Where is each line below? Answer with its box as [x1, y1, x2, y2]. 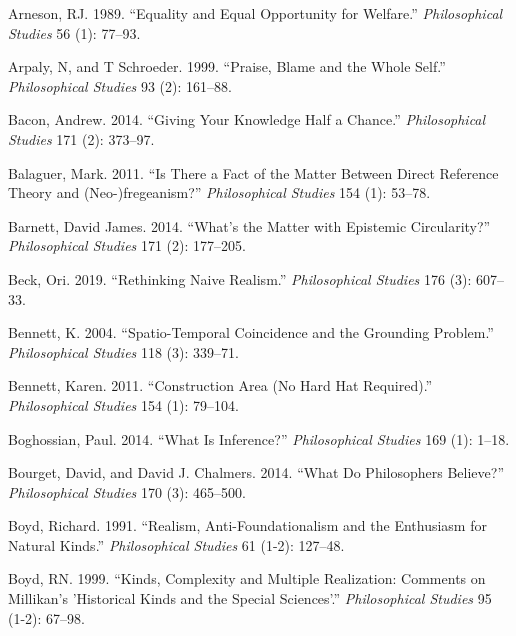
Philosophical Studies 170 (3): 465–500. [8, 481, 246, 502]
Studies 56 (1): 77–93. [8, 22, 141, 43]
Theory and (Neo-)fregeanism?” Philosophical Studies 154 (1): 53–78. [8, 182, 431, 203]
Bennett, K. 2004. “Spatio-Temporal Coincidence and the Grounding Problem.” [8, 322, 494, 343]
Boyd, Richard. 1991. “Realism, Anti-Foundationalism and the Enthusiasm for [8, 515, 487, 536]
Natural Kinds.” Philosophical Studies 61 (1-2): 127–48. [8, 534, 345, 555]
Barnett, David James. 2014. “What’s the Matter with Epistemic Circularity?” [8, 215, 491, 236]
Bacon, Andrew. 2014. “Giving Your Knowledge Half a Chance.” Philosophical [8, 109, 486, 130]
